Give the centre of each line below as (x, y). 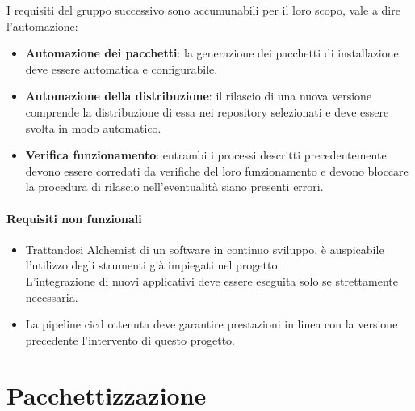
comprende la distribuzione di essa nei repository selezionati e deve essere (207, 111)
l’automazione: (42, 25)
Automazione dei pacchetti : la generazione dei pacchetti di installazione (212, 53)
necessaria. (52, 297)
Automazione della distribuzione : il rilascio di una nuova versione (199, 96)
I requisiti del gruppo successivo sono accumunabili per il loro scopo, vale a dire (203, 10)
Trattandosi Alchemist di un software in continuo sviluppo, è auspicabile (205, 249)
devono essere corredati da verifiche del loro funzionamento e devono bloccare (217, 170)
